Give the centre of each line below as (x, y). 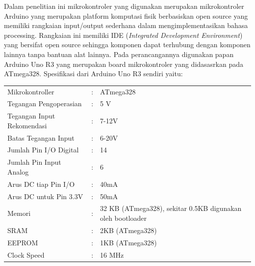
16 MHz (112, 254)
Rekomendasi (27, 125)
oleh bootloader (124, 218)
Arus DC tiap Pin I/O (41, 184)
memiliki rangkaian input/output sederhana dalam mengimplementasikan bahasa (126, 25)
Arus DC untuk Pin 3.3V (45, 196)
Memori (19, 213)
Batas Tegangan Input (41, 137)
